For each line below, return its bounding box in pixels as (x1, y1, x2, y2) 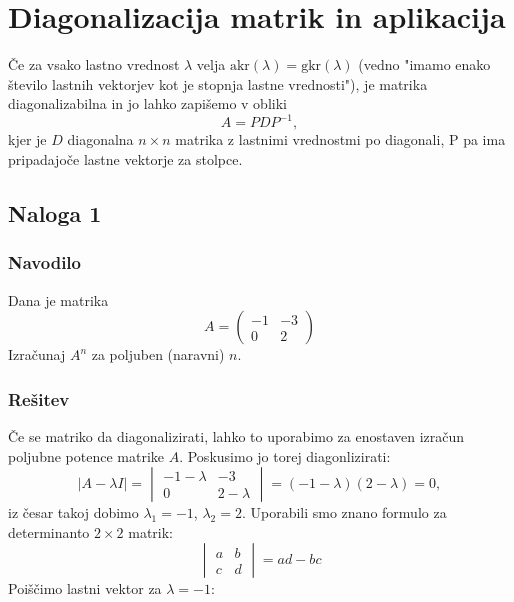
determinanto (8, 521, 90, 542)
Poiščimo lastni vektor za (8, 578, 162, 599)
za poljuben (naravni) (91, 344, 225, 365)
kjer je (8, 129, 47, 150)
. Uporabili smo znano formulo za (241, 502, 447, 523)
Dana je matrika (8, 289, 109, 310)
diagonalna (67, 129, 134, 150)
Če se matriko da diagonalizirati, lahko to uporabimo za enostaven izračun (8, 426, 465, 446)
